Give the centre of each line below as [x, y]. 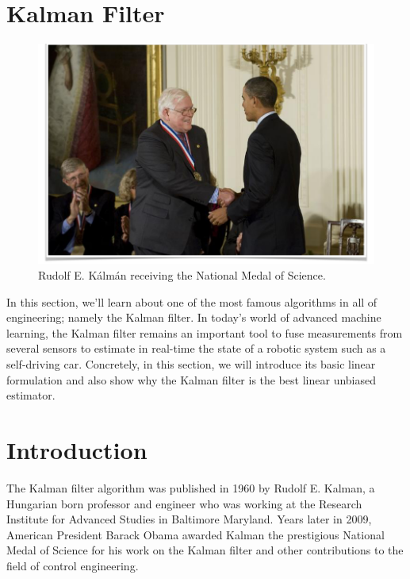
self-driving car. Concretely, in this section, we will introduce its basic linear [191, 364]
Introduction [77, 449]
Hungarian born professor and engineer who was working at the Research [184, 503]
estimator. [31, 395]
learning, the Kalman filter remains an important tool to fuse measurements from [205, 332]
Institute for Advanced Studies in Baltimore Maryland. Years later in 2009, [189, 519]
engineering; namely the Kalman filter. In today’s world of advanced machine [194, 317]
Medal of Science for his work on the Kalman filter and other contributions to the [205, 550]
